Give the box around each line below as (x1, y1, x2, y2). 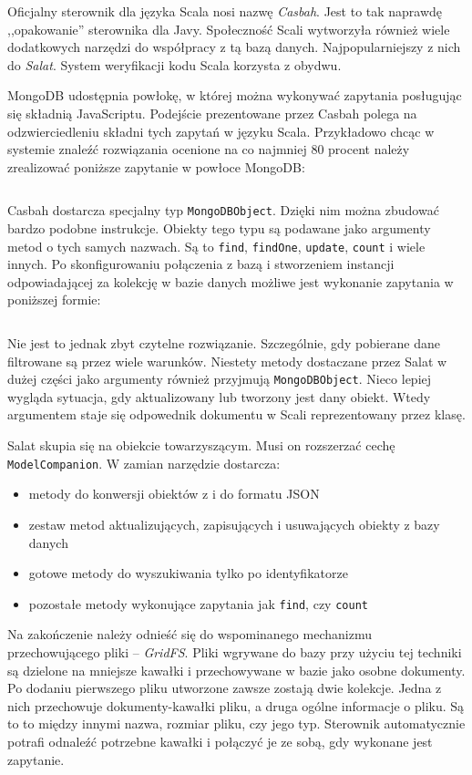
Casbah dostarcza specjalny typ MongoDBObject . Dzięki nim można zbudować (7, 201, 439, 220)
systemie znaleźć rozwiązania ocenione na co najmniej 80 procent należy (7, 139, 410, 159)
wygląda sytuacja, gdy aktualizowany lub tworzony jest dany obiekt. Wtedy (7, 387, 431, 406)
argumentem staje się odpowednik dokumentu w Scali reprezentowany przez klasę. (7, 405, 466, 424)
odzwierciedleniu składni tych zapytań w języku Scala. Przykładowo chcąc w (7, 121, 435, 140)
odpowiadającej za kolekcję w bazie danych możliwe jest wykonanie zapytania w (7, 272, 454, 291)
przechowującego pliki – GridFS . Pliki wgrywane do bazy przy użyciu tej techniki (7, 642, 462, 661)
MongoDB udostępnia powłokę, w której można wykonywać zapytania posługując (7, 86, 462, 105)
